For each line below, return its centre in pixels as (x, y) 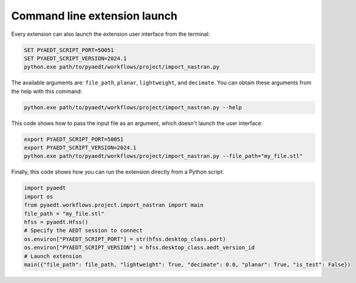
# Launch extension (53, 256)
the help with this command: (47, 91)
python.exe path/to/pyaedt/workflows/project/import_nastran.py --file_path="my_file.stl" (163, 156)
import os (39, 196)
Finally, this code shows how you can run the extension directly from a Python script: (118, 172)
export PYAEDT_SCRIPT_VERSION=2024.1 (80, 148)
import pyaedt (45, 188)
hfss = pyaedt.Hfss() (56, 222)
